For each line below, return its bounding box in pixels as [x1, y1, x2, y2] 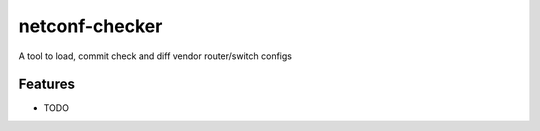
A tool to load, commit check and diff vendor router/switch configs [18, 50, 292, 62]
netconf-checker [18, 15, 163, 37]
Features [18, 76, 75, 93]
